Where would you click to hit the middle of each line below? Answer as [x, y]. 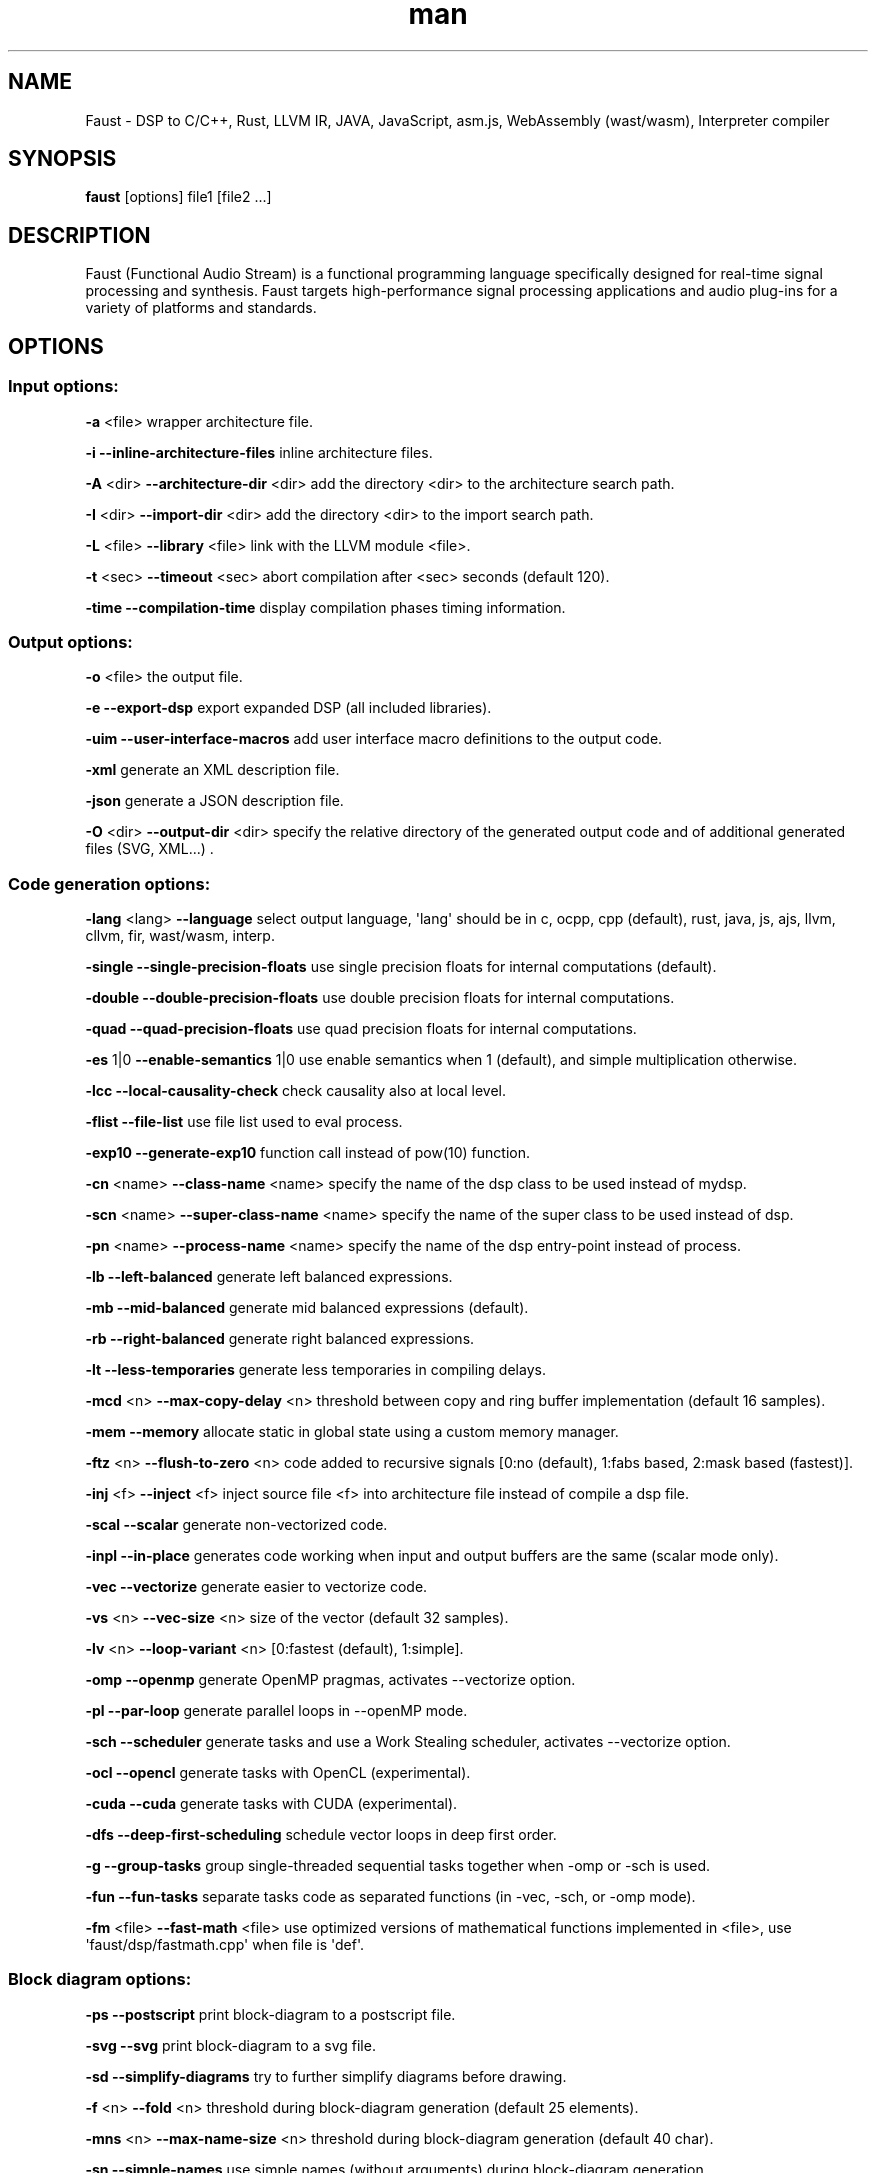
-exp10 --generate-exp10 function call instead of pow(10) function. [308, 1152]
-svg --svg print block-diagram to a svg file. [230, 2045]
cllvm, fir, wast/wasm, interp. [180, 935]
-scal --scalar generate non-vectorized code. [236, 1524]
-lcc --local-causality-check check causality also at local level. [296, 1090]
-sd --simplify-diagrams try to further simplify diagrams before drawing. [326, 2076]
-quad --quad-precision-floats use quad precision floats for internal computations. [361, 1028]
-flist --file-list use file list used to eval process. [244, 1121]
